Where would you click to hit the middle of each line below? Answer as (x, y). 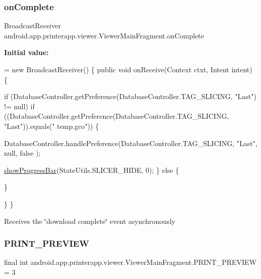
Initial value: (26, 52)
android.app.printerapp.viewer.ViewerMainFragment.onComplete (104, 35)
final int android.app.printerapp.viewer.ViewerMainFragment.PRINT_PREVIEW (130, 262)
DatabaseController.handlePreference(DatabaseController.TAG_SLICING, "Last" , (131, 143)
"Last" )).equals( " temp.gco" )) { (52, 126)
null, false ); (22, 153)
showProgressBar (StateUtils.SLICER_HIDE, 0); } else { (92, 170)
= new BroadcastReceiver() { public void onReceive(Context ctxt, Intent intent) (128, 69)
